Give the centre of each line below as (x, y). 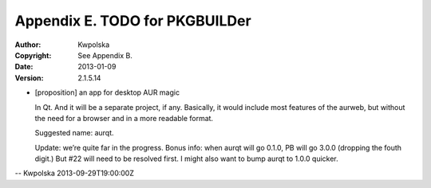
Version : (29, 78)
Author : (28, 45)
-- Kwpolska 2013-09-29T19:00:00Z (75, 173)
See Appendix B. (105, 55)
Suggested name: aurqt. (74, 133)
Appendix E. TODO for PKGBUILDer (133, 21)
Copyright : (33, 55)
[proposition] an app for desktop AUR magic (107, 92)
